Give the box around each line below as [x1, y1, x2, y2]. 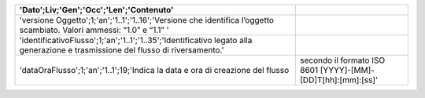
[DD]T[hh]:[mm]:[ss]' [300, 74, 378, 85]
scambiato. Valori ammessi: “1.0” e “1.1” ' [19, 24, 169, 35]
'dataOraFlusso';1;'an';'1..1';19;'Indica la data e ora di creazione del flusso [19, 65, 290, 75]
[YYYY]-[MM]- [320, 65, 375, 75]
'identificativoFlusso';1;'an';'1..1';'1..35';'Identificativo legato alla [19, 35, 253, 45]
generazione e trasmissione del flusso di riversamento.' [19, 45, 224, 55]
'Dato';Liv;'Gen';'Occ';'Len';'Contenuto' [19, 5, 174, 15]
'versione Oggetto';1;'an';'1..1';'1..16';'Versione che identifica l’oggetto [19, 15, 275, 25]
